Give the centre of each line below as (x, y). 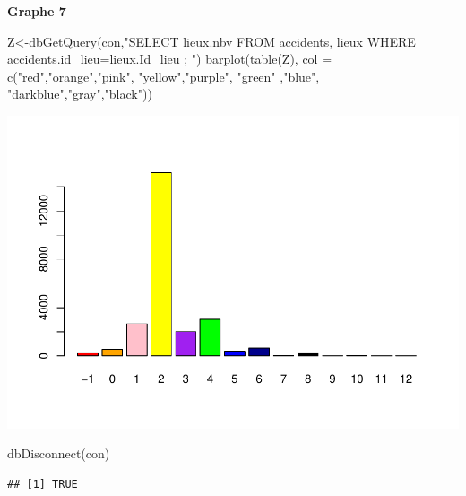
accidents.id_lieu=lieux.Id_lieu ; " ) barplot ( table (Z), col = (170, 59)
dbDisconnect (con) (59, 453)
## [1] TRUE (43, 485)
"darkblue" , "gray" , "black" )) (80, 94)
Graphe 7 (37, 11)
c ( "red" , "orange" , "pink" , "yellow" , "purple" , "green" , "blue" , (164, 76)
